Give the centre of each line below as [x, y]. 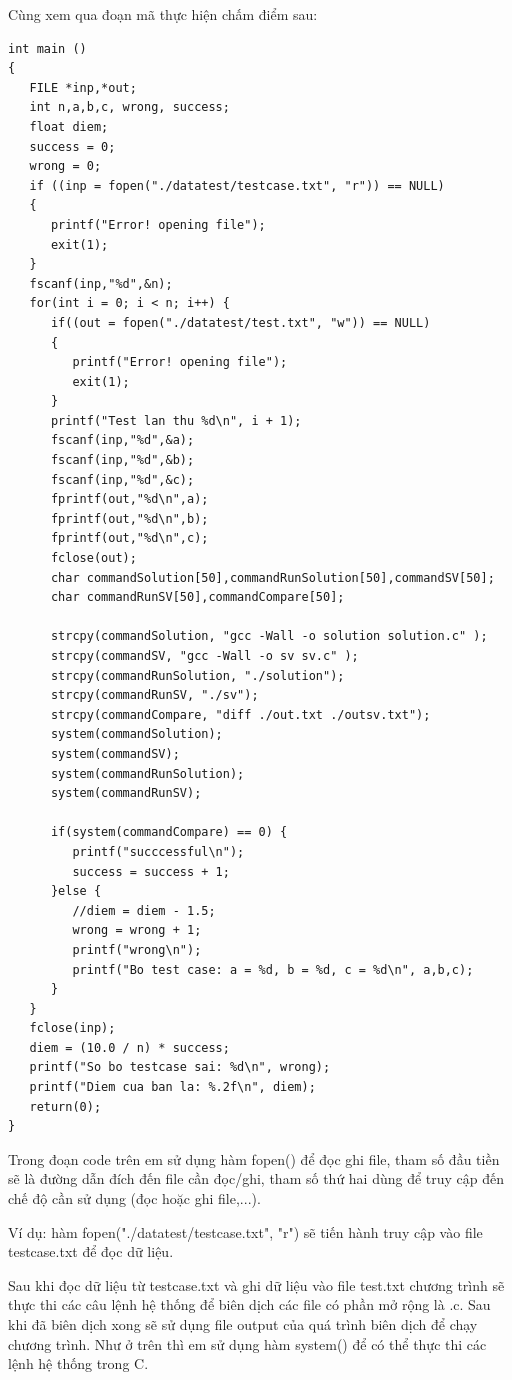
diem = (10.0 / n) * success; [129, 1047]
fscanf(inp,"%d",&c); [122, 479]
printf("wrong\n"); [137, 949]
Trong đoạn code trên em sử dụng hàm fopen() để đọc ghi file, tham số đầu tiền [254, 1158]
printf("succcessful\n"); [158, 851]
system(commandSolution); [136, 734]
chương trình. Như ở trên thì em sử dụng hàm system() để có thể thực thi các [247, 1343]
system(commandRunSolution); [147, 773]
